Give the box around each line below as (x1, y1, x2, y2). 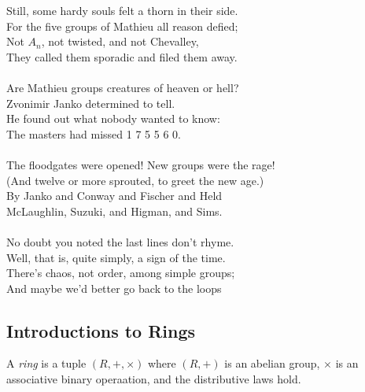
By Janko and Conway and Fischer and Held (6, 187, 223, 204)
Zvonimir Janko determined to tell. (6, 94, 175, 111)
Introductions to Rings (6, 318, 196, 342)
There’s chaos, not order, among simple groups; (6, 264, 235, 281)
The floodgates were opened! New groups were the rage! (6, 156, 275, 172)
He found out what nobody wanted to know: (6, 110, 220, 127)
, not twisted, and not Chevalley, (41, 33, 199, 50)
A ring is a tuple (6, 355, 87, 372)
